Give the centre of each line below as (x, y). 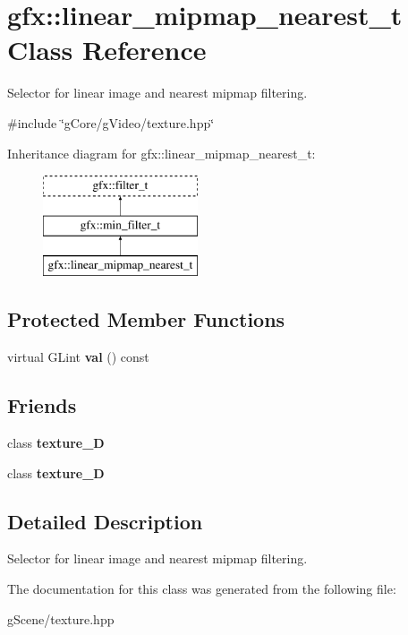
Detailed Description (105, 521)
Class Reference (107, 50)
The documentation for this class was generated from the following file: (202, 589)
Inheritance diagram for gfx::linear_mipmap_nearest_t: (161, 153)
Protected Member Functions (146, 319)
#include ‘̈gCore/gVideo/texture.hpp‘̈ (111, 122)
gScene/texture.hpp (61, 618)
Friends (42, 405)
